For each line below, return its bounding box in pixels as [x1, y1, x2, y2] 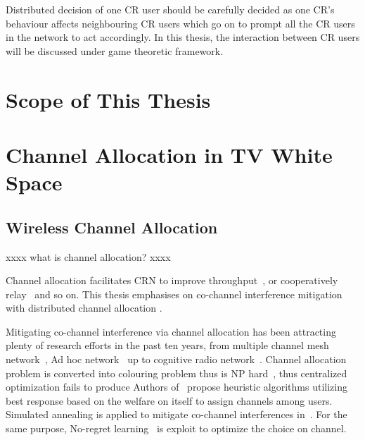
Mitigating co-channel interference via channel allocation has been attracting [6, 324, 336, 338]
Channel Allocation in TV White [6, 140, 333, 169]
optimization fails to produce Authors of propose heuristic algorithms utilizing [6, 379, 347, 394]
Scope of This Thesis [6, 85, 211, 114]
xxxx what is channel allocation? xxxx [6, 249, 171, 264]
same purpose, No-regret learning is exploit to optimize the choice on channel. [6, 421, 347, 436]
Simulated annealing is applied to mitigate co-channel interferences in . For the [6, 407, 347, 422]
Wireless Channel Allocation [6, 216, 218, 238]
